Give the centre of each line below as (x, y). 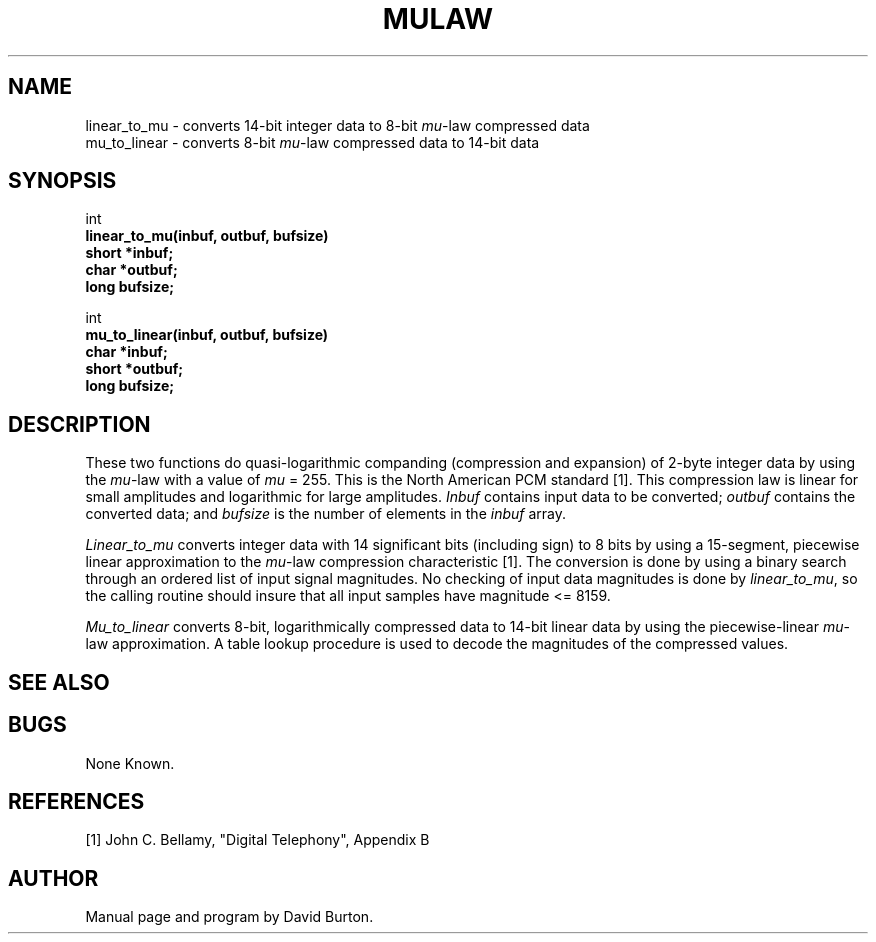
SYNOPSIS (62, 181)
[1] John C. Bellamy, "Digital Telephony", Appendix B (257, 840)
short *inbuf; (129, 253)
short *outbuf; (134, 369)
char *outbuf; (131, 270)
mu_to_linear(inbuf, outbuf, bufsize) (207, 335)
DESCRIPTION (79, 424)
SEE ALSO (59, 682)
